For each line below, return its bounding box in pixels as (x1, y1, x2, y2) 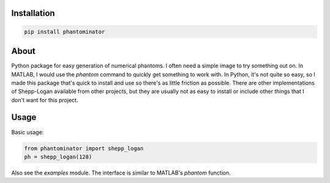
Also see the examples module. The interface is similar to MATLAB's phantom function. (11, 169, 231, 176)
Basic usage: (11, 129, 44, 136)
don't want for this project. (11, 96, 79, 103)
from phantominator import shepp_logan (24, 144, 144, 152)
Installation (11, 8, 55, 18)
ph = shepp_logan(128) (24, 153, 92, 160)
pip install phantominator (24, 28, 105, 35)
